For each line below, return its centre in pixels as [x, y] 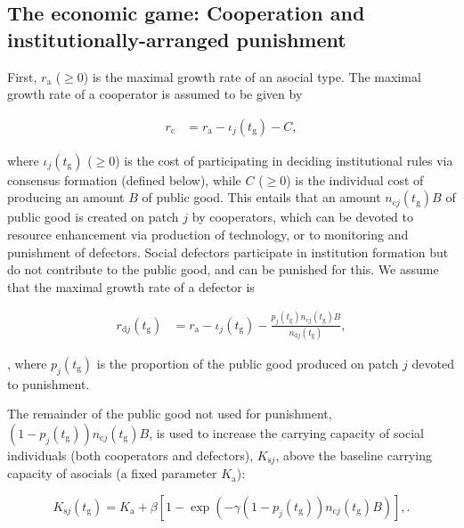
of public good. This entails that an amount [261, 197]
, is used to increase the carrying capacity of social [286, 432]
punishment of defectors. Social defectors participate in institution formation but [228, 252]
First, [22, 76]
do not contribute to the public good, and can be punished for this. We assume [223, 269]
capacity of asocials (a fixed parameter [112, 473]
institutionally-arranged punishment [177, 39]
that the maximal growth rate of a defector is [131, 286]
